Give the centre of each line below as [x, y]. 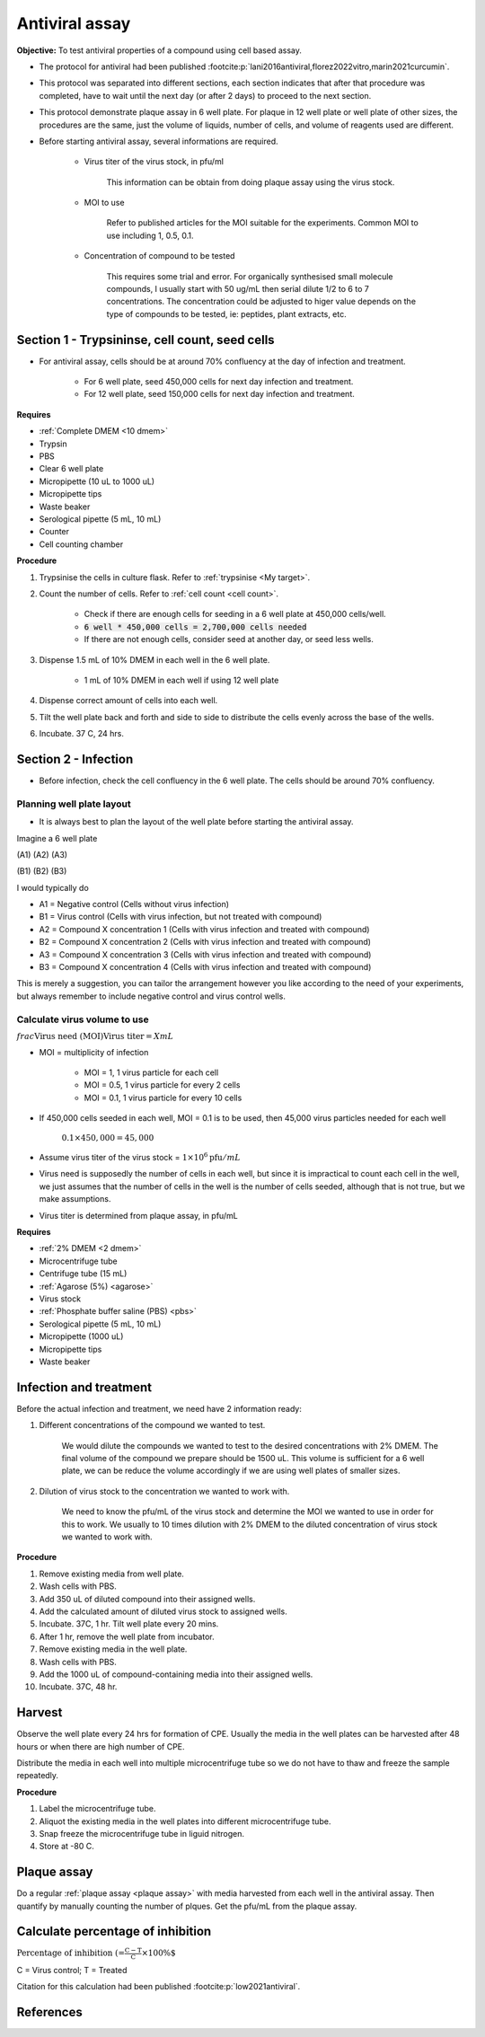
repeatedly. [37, 1776]
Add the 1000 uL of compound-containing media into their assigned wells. [176, 1674]
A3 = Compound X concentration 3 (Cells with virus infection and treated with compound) [205, 954]
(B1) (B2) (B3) [42, 871]
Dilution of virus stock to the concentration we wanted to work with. [164, 1491]
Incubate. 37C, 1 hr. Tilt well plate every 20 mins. [129, 1624]
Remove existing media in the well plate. [113, 1649]
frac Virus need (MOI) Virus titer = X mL [95, 1036]
